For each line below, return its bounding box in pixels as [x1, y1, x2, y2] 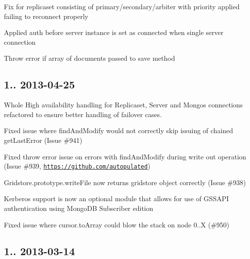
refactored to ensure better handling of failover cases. [4, 109, 162, 119]
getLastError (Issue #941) [4, 135, 83, 145]
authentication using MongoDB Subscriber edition [4, 203, 153, 213]
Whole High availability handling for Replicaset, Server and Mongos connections [4, 100, 243, 110]
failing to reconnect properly [4, 11, 88, 21]
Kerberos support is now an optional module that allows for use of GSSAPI [4, 193, 229, 204]
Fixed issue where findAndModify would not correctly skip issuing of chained [4, 125, 233, 136]
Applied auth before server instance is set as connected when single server [4, 27, 224, 37]
